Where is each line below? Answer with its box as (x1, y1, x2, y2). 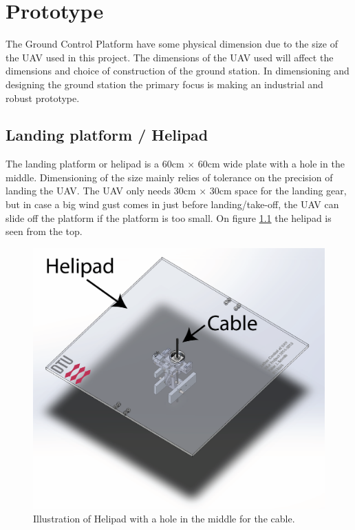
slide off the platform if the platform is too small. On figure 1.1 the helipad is (6, 210, 332, 225)
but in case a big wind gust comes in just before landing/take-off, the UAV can (6, 197, 339, 212)
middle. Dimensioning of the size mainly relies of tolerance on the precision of (6, 170, 333, 184)
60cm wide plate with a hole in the (197, 156, 345, 171)
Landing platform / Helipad (6, 124, 208, 145)
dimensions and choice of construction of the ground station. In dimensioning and (6, 63, 349, 78)
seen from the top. (6, 224, 83, 238)
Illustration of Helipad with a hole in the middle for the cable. (33, 511, 295, 526)
